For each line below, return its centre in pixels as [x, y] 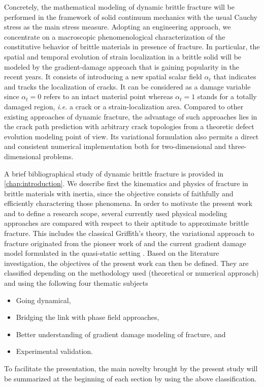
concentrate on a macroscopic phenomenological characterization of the [115, 36]
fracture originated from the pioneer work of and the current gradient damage [125, 243]
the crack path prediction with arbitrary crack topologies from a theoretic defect [129, 126]
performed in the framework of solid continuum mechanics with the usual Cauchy [131, 17]
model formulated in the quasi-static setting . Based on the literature [112, 253]
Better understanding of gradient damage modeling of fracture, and [121, 334]
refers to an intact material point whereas [108, 96]
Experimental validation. [54, 351]
